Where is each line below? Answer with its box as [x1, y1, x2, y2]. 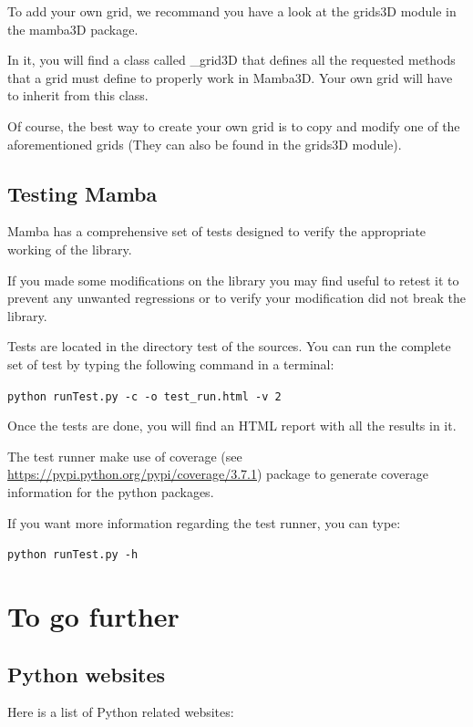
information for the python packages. [7, 482, 214, 501]
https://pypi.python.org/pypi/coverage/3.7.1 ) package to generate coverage [7, 464, 428, 483]
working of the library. [7, 239, 132, 258]
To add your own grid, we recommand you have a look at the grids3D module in [7, 2, 457, 20]
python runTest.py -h [7, 548, 139, 562]
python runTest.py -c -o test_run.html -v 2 [7, 389, 282, 403]
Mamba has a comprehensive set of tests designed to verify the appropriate [7, 222, 427, 241]
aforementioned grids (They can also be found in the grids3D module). [7, 134, 402, 153]
